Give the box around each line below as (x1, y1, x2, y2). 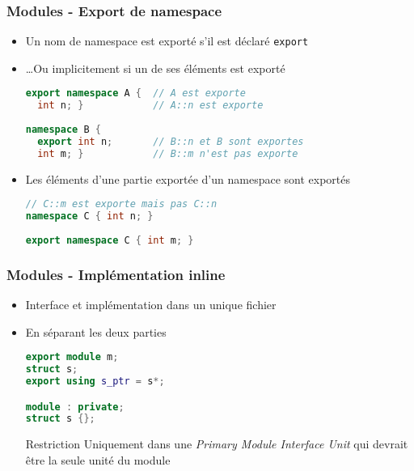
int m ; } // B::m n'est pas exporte (37, 147, 298, 159)
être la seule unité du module (25, 451, 171, 468)
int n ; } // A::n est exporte (37, 100, 264, 112)
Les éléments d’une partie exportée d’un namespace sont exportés (25, 170, 351, 187)
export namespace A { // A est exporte (25, 87, 246, 100)
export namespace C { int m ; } (25, 234, 194, 246)
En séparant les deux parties (25, 323, 167, 340)
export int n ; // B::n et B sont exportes (37, 135, 304, 147)
